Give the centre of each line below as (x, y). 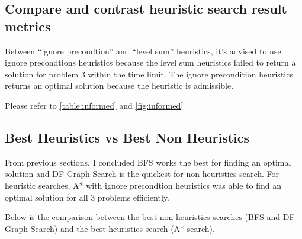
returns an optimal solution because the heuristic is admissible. (119, 85)
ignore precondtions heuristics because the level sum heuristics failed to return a (150, 62)
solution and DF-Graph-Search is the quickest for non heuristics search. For (142, 174)
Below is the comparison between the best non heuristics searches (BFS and (143, 217)
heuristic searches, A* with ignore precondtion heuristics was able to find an (143, 185)
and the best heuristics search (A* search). (137, 228)
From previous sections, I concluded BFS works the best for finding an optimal (148, 162)
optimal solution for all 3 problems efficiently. (87, 197)
